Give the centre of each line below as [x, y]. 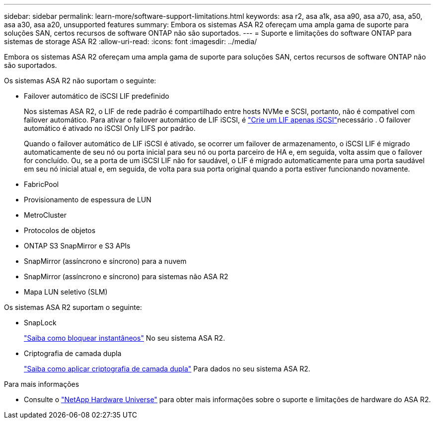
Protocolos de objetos [60, 230]
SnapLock [40, 323]
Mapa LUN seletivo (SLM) [66, 292]
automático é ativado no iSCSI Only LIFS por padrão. [110, 128]
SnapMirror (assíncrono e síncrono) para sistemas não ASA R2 [126, 276]
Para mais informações [42, 384]
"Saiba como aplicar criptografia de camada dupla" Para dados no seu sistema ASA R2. [167, 369]
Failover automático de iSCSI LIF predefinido [97, 96]
